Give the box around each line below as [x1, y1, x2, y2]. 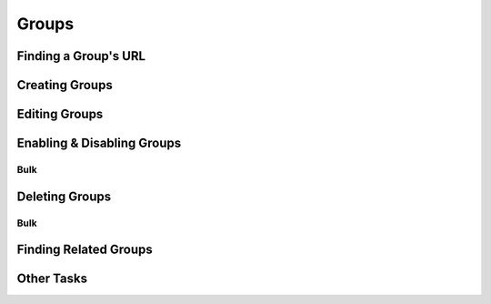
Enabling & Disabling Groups [16, 136, 182, 151]
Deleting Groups [16, 188, 112, 204]
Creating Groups [16, 77, 113, 93]
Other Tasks [16, 271, 88, 287]
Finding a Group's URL [16, 48, 145, 64]
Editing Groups [16, 106, 104, 122]
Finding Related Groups [16, 242, 154, 258]
